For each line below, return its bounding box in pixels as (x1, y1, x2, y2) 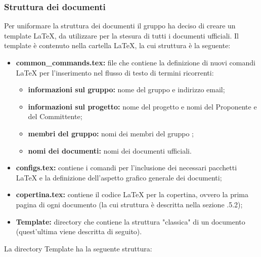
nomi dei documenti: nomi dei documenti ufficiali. (28, 145, 192, 156)
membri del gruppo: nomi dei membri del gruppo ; (28, 128, 194, 138)
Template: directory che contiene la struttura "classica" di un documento (16, 216, 245, 227)
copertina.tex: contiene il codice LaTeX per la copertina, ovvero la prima (16, 189, 248, 200)
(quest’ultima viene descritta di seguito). (16, 226, 142, 237)
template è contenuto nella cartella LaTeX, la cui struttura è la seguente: (4, 40, 231, 51)
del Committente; (28, 111, 82, 122)
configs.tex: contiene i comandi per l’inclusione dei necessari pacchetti (16, 162, 237, 173)
